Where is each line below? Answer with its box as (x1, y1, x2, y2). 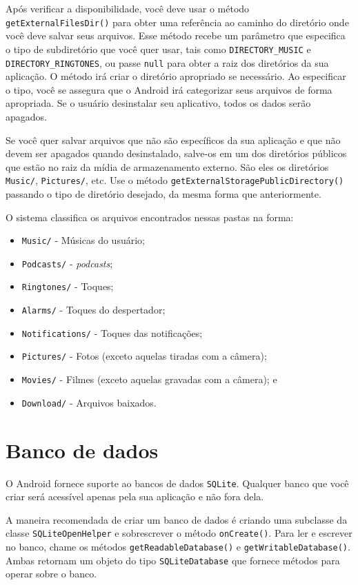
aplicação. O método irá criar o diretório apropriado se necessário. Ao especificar (6, 69, 346, 83)
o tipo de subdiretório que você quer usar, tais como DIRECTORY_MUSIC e (6, 41, 311, 56)
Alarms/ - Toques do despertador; (21, 302, 166, 317)
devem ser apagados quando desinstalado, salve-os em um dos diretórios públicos (6, 146, 347, 161)
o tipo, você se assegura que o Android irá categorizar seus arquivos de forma (6, 82, 332, 96)
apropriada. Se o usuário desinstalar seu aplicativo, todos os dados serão (6, 96, 311, 110)
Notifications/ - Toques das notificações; (21, 325, 203, 340)
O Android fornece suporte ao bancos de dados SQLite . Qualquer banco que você (6, 475, 349, 490)
